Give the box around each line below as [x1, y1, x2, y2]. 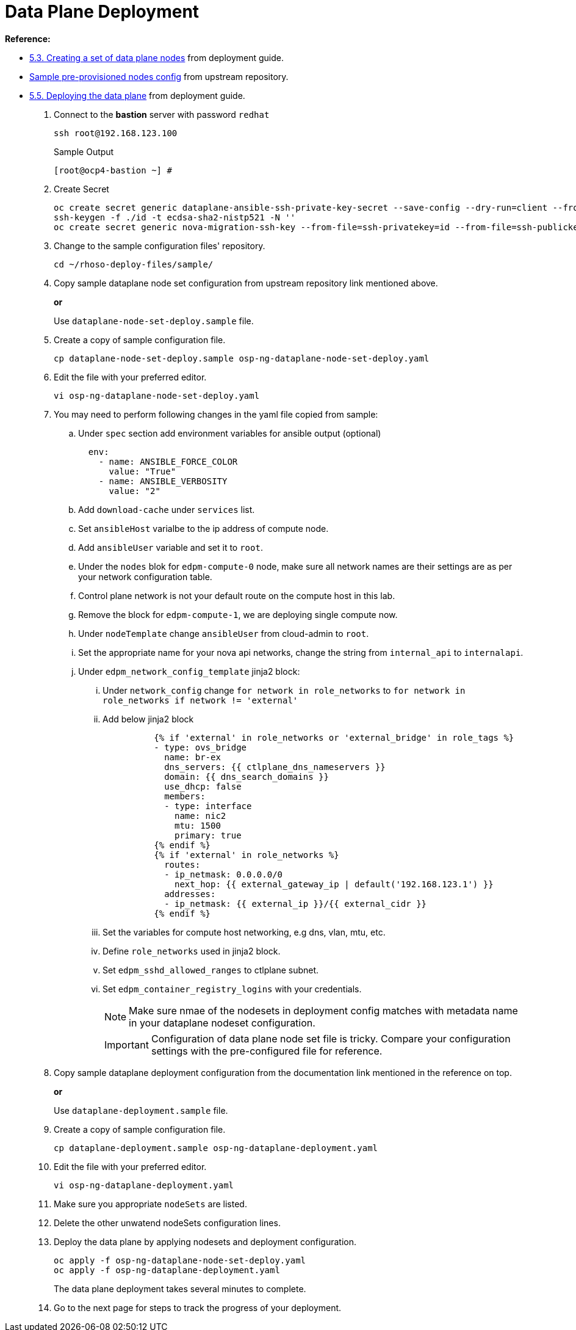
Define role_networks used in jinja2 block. [103, 945, 281, 956]
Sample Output [54, 146, 114, 157]
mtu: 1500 [175, 820, 221, 830]
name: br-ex [164, 752, 221, 762]
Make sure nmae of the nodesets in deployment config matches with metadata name [129, 1004, 518, 1017]
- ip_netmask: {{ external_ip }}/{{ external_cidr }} [164, 898, 427, 909]
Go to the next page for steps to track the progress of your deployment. [54, 1302, 342, 1313]
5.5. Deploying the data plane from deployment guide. [29, 90, 245, 101]
